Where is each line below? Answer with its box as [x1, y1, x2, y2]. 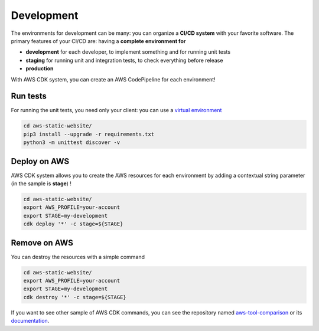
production [25, 65, 54, 72]
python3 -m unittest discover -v [23, 139, 121, 146]
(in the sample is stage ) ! [11, 180, 72, 187]
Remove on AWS [11, 238, 73, 248]
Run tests [11, 91, 47, 101]
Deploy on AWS [11, 156, 70, 166]
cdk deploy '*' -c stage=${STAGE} [23, 221, 123, 227]
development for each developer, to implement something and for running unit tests [25, 48, 230, 55]
